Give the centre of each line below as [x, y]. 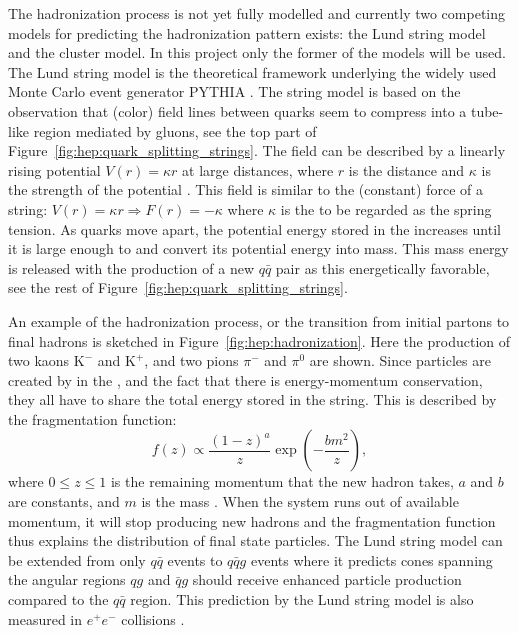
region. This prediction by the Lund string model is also [302, 599]
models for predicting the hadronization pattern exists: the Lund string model [247, 32]
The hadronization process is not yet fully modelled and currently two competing [257, 13]
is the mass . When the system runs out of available [300, 501]
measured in [45, 618]
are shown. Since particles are [400, 360]
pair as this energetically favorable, [382, 267]
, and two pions [191, 360]
